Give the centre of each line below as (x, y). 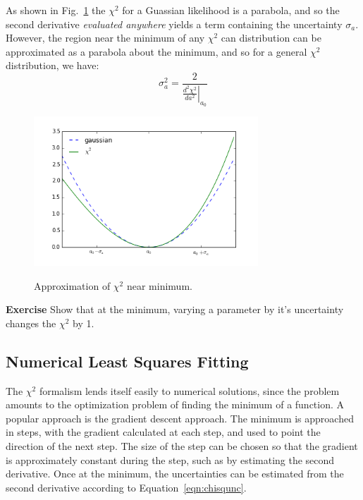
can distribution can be (271, 38)
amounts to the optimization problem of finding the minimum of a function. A (175, 404)
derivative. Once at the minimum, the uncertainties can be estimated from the (175, 474)
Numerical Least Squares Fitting (127, 361)
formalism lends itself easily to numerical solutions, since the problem (189, 390)
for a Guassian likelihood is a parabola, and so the (231, 10)
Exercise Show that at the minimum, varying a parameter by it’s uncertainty (175, 309)
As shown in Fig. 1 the (56, 10)
